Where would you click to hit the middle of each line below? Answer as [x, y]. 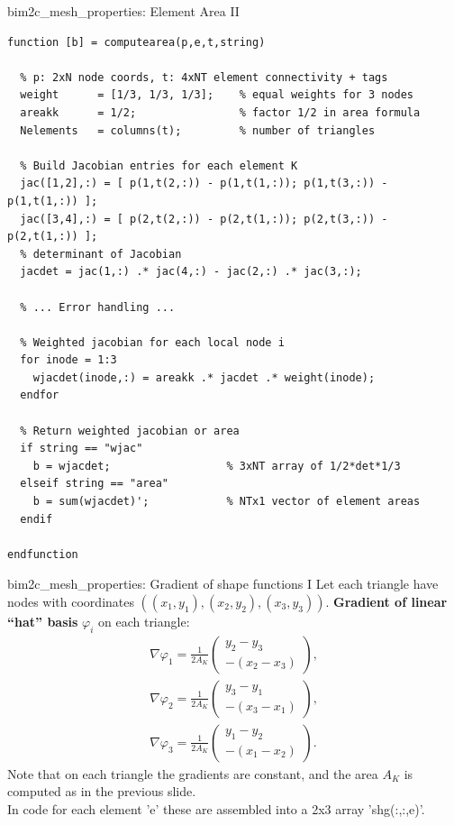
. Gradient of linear [386, 601]
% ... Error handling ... [98, 307]
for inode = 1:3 [68, 360]
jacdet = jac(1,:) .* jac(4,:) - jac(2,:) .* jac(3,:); [191, 272]
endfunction [43, 554]
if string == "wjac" [82, 449]
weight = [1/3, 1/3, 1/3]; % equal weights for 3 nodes [217, 95]
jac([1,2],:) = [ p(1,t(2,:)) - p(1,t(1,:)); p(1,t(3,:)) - [204, 183]
